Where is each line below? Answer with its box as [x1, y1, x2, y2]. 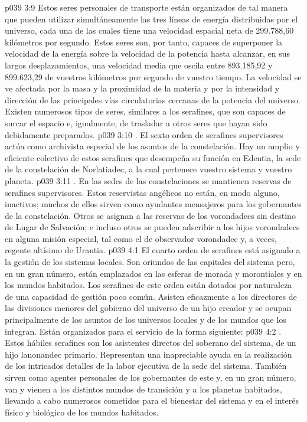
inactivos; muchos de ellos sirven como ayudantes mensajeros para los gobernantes [5, 198, 302, 210]
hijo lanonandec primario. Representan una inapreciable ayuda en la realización [5, 348, 292, 360]
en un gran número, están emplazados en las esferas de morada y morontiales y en [5, 267, 302, 279]
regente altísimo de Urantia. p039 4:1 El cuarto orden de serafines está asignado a [5, 244, 301, 256]
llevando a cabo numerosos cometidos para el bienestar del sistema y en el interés [5, 394, 299, 407]
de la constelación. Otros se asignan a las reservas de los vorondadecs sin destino [5, 209, 296, 221]
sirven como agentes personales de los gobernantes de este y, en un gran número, [5, 371, 296, 383]
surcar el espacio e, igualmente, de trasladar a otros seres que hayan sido [5, 116, 267, 129]
